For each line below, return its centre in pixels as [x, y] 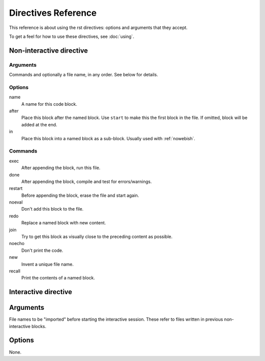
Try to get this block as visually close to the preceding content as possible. [97, 237]
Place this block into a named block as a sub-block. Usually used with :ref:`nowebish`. [108, 138]
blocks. [39, 326]
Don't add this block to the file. [52, 209]
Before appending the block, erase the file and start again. [80, 195]
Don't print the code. [42, 250]
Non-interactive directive [49, 50]
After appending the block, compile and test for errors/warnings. [87, 181]
